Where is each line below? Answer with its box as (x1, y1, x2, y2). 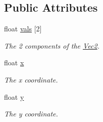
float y (4, 91, 24, 102)
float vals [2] (4, 23, 42, 34)
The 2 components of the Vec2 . (4, 40, 99, 51)
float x (4, 57, 24, 68)
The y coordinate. (4, 108, 58, 119)
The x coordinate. (4, 74, 58, 85)
